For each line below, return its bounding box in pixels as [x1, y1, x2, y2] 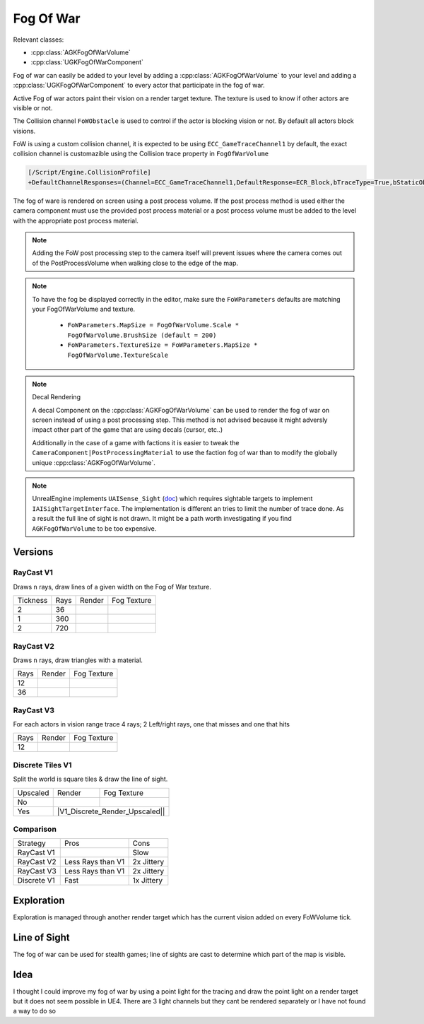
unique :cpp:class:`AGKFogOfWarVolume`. [32, 458, 155, 466]
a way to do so [13, 1007, 57, 1016]
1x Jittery [132, 876, 163, 885]
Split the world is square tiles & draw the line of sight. [13, 775, 168, 784]
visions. [13, 126, 36, 135]
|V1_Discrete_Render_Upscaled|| [57, 806, 165, 816]
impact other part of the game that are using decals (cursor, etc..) [32, 425, 223, 434]
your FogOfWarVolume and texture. [32, 305, 136, 313]
